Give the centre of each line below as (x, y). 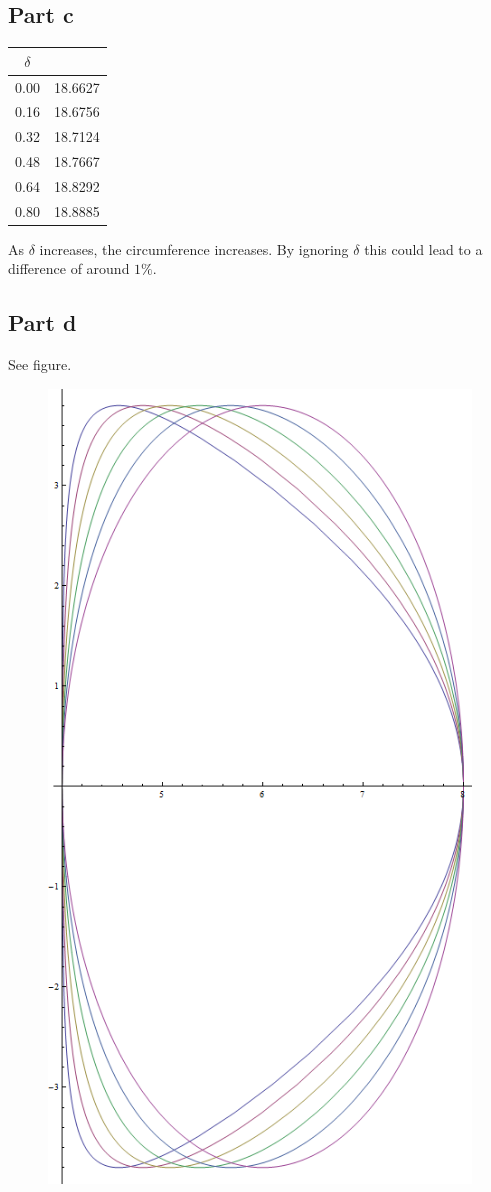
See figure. (40, 364)
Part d (42, 322)
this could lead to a (423, 248)
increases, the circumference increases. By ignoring (194, 248)
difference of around (69, 268)
